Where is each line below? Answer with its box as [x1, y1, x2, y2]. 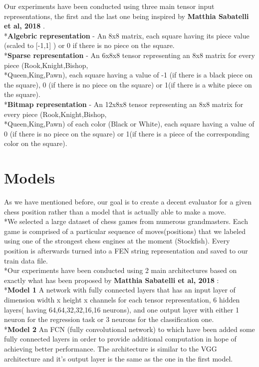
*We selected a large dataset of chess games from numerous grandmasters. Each [4, 216, 248, 226]
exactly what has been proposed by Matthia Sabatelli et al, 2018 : [4, 274, 219, 285]
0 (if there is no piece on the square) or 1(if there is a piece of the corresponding [4, 128, 250, 138]
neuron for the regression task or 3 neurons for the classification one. [4, 314, 214, 324]
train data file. [4, 255, 48, 265]
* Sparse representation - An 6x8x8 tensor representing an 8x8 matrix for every [4, 49, 255, 60]
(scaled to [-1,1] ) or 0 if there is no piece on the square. [4, 40, 175, 50]
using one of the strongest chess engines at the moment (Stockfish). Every [4, 235, 230, 246]
